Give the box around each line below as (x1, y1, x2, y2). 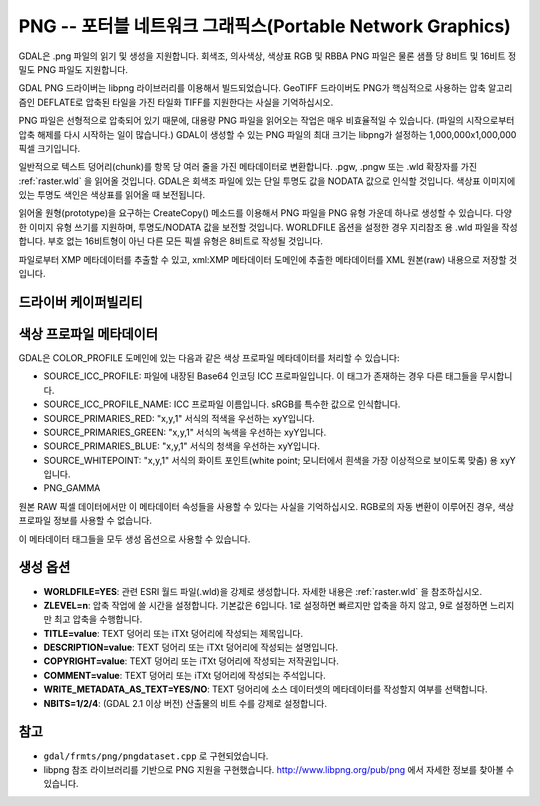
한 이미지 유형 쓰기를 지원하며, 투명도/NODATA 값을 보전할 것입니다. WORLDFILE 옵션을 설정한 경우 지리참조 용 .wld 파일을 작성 (18, 221, 519, 233)
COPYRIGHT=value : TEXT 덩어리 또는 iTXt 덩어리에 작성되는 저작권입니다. (43, 655, 340, 667)
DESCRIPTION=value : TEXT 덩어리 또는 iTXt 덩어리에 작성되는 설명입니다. (43, 641, 339, 654)
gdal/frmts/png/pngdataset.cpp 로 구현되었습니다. (43, 750, 269, 762)
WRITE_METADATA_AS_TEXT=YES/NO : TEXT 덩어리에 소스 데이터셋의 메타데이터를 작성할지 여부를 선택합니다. (43, 683, 488, 695)
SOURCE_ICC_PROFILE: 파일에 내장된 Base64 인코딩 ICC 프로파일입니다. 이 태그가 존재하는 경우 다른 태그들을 (43, 370, 479, 382)
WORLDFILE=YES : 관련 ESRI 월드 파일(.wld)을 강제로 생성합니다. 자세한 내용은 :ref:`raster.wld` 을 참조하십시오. (43, 585, 483, 597)
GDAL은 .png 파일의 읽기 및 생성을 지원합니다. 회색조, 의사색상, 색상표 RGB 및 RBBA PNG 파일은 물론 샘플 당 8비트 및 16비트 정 (18, 50, 517, 62)
